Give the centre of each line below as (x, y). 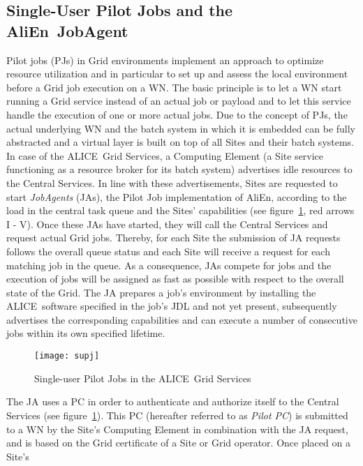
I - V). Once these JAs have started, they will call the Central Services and (167, 224)
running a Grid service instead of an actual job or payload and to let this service (179, 101)
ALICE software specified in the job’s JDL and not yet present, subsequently (172, 306)
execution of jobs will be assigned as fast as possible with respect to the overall (175, 279)
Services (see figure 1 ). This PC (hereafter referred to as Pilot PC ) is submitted (177, 415)
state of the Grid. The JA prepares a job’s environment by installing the (161, 292)
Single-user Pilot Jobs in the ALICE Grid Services (143, 378)
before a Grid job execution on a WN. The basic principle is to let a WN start (174, 87)
